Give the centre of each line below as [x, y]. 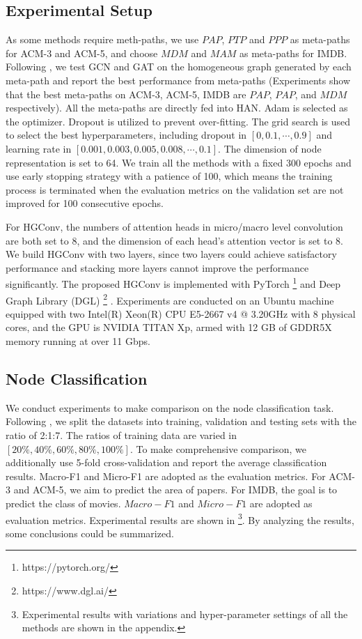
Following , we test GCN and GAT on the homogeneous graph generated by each [179, 67]
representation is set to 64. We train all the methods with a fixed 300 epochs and [179, 162]
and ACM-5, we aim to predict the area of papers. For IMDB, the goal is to [175, 490]
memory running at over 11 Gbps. [78, 340]
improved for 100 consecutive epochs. [85, 203]
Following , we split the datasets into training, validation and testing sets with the [181, 421]
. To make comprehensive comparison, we [218, 448]
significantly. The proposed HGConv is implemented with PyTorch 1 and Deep [173, 283]
